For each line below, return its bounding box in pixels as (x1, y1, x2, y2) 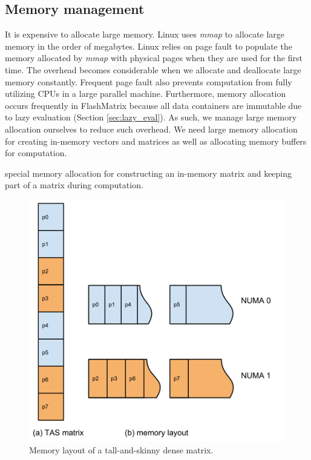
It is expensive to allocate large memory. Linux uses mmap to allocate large (5, 28, 285, 41)
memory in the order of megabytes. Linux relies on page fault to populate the (5, 39, 292, 52)
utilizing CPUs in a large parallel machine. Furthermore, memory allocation (5, 87, 286, 100)
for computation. (5, 146, 67, 159)
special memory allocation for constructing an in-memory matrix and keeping (5, 166, 292, 179)
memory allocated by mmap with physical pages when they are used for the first (5, 51, 303, 64)
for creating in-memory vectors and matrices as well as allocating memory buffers (5, 134, 307, 147)
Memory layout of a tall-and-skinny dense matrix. (29, 444, 214, 456)
